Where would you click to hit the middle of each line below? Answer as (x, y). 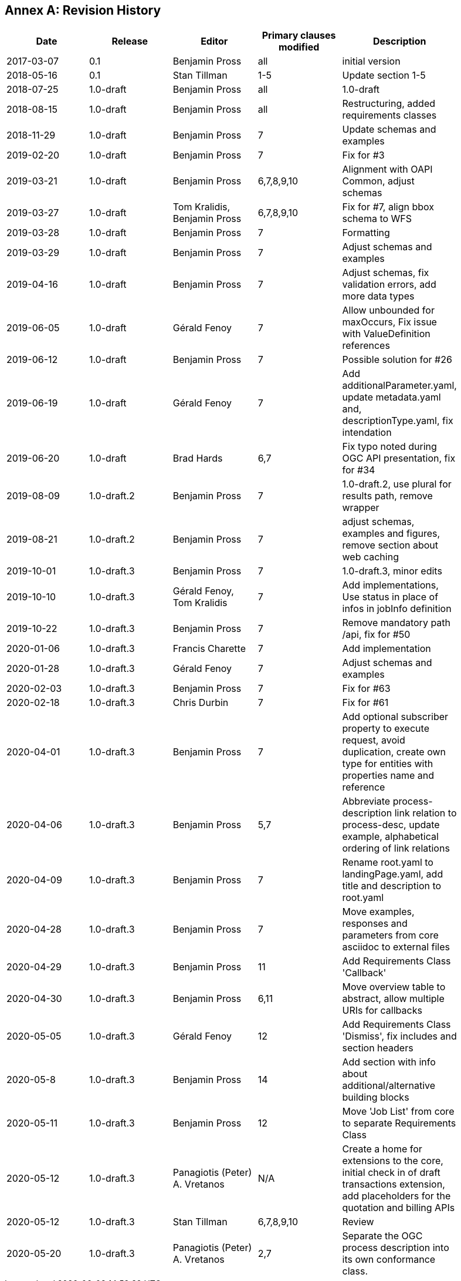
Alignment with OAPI (387, 169)
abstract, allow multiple (393, 999)
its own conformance (389, 1260)
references (366, 346)
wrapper (361, 508)
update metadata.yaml (391, 397)
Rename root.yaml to (388, 863)
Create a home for (382, 1149)
